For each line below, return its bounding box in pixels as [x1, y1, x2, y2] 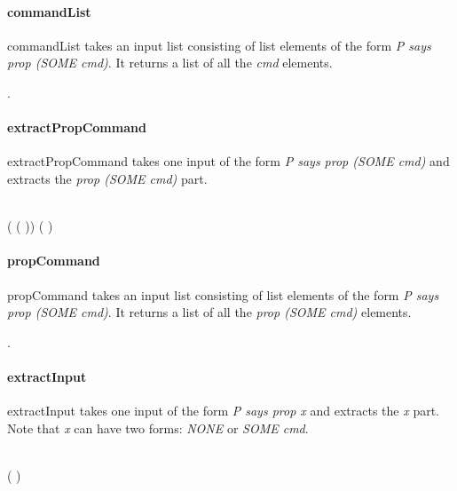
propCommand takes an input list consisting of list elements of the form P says [7, 285, 439, 304]
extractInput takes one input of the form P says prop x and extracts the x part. [7, 401, 439, 420]
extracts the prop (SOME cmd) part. [7, 169, 208, 187]
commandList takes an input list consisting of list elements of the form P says [7, 36, 431, 54]
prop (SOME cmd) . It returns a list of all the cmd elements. [7, 53, 333, 72]
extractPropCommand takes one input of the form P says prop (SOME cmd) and [7, 152, 450, 170]
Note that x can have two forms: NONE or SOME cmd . [7, 418, 309, 437]
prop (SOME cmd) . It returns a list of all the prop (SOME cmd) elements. [7, 303, 412, 321]
